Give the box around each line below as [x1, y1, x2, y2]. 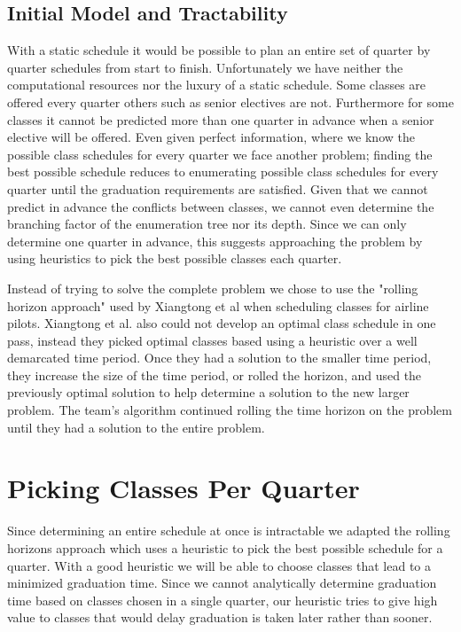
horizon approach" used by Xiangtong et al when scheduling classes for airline [7, 296, 429, 315]
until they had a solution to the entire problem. [7, 417, 265, 436]
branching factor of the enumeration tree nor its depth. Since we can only [7, 215, 407, 233]
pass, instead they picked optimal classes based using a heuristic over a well [7, 331, 418, 349]
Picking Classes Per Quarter [7, 470, 360, 506]
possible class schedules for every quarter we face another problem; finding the [7, 144, 433, 163]
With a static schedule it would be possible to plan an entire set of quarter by [7, 41, 431, 59]
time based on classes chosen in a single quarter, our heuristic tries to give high [7, 590, 438, 609]
